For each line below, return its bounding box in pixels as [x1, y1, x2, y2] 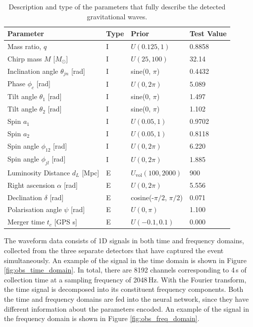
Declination [7, 192, 42, 202]
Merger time [7, 217, 45, 227]
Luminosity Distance [7, 167, 70, 177]
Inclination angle [7, 65, 58, 76]
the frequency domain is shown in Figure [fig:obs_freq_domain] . [4, 313, 200, 324]
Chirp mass [7, 53, 42, 63]
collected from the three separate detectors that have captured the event [4, 245, 224, 255]
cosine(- [131, 192, 154, 202]
